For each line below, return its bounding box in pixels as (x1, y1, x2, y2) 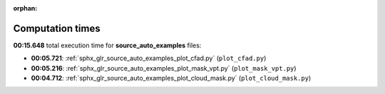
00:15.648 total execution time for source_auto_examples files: (13, 41, 202, 49)
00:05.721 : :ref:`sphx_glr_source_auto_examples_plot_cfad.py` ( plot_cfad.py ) (31, 54, 267, 63)
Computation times (13, 22, 101, 35)
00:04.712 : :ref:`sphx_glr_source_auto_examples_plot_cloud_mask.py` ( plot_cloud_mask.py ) (31, 74, 312, 83)
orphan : (13, 4, 38, 12)
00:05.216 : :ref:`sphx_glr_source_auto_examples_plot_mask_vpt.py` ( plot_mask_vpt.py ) (31, 64, 297, 72)
